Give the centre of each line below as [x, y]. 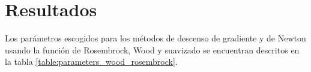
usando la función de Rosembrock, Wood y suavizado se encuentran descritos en [152, 49]
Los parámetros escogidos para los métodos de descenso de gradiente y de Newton [155, 38]
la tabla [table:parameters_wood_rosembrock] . [91, 61]
